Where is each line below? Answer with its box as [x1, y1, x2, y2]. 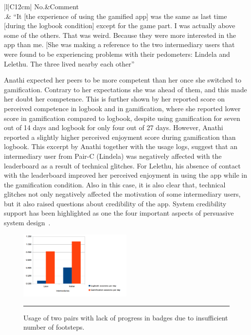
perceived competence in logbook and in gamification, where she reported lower [4, 103, 241, 113]
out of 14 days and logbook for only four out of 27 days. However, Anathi [4, 122, 223, 133]
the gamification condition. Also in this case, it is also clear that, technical [4, 179, 226, 189]
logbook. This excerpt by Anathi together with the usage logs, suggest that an [4, 141, 237, 151]
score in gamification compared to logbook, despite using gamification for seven [4, 113, 240, 123]
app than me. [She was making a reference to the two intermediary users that [4, 39, 235, 50]
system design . [4, 218, 51, 228]
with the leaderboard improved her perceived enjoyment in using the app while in [4, 170, 248, 180]
